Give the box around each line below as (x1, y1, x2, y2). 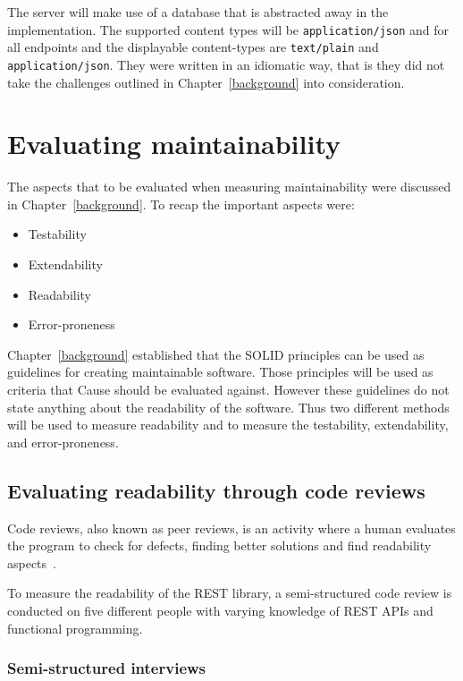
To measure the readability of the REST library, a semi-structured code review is (7, 583, 452, 602)
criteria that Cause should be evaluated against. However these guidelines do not (7, 380, 450, 399)
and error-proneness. (7, 432, 119, 451)
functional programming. (7, 618, 143, 637)
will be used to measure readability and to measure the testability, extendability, (7, 415, 449, 434)
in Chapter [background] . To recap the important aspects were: (7, 194, 355, 213)
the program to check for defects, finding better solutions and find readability (7, 536, 432, 555)
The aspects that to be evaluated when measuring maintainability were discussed (7, 177, 451, 196)
